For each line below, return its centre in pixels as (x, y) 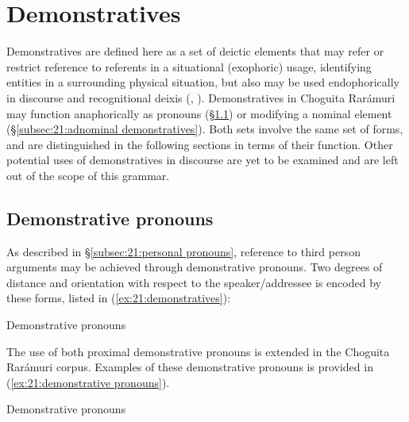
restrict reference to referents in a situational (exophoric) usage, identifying (189, 66)
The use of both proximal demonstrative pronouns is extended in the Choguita (198, 351)
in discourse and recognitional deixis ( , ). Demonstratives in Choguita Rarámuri (201, 97)
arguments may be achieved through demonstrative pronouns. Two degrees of (195, 267)
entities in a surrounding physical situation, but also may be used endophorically (203, 82)
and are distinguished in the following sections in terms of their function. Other (200, 144)
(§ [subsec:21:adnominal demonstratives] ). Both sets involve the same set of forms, (205, 129)
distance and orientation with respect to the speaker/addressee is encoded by (194, 282)
